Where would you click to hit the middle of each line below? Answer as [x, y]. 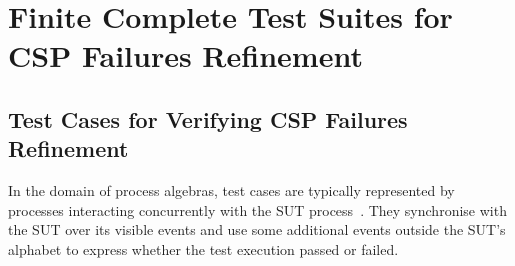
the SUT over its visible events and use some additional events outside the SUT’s [257, 229]
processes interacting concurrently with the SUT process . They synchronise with [257, 209]
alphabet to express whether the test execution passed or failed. [203, 248]
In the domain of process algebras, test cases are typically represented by [231, 190]
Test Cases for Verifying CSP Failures [208, 118]
